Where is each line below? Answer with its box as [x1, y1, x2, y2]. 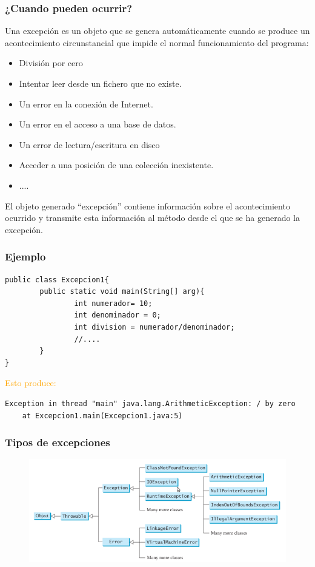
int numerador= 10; [74, 299, 153, 308]
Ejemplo [5, 249, 46, 264]
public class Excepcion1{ [5, 275, 109, 284]
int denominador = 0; [74, 311, 161, 320]
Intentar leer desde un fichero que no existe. [19, 77, 182, 89]
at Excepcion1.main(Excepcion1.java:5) [22, 411, 183, 420]
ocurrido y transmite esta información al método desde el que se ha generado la [5, 211, 300, 224]
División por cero [19, 56, 83, 69]
